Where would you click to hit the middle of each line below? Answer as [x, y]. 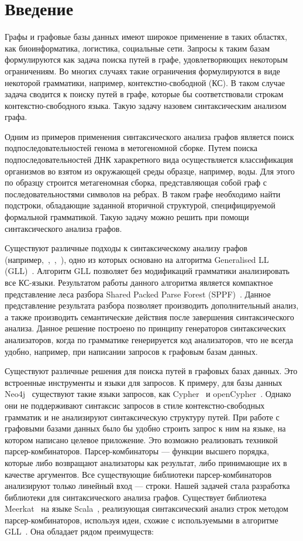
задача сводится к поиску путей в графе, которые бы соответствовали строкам [144, 94]
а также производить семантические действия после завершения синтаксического [149, 316]
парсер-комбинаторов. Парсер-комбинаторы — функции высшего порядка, [137, 451]
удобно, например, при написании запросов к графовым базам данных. [131, 351]
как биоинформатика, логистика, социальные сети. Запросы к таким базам [137, 48]
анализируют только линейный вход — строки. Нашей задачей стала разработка [147, 486]
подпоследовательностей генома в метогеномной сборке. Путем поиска [131, 148]
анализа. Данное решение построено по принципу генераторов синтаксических [145, 328]
